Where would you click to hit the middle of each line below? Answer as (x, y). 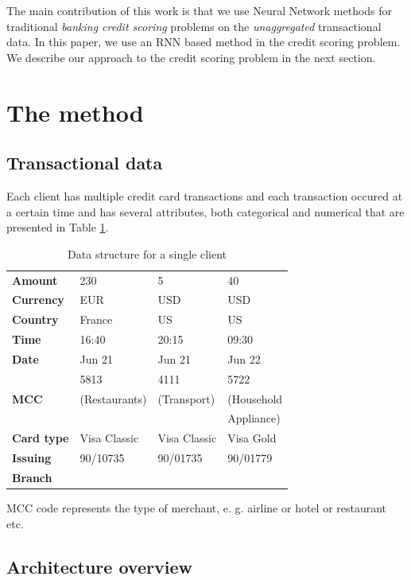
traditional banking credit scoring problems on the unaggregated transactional (194, 26)
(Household (255, 398)
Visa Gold (252, 438)
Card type (41, 438)
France (96, 319)
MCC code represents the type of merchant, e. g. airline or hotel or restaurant (197, 508)
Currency (38, 300)
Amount (35, 280)
